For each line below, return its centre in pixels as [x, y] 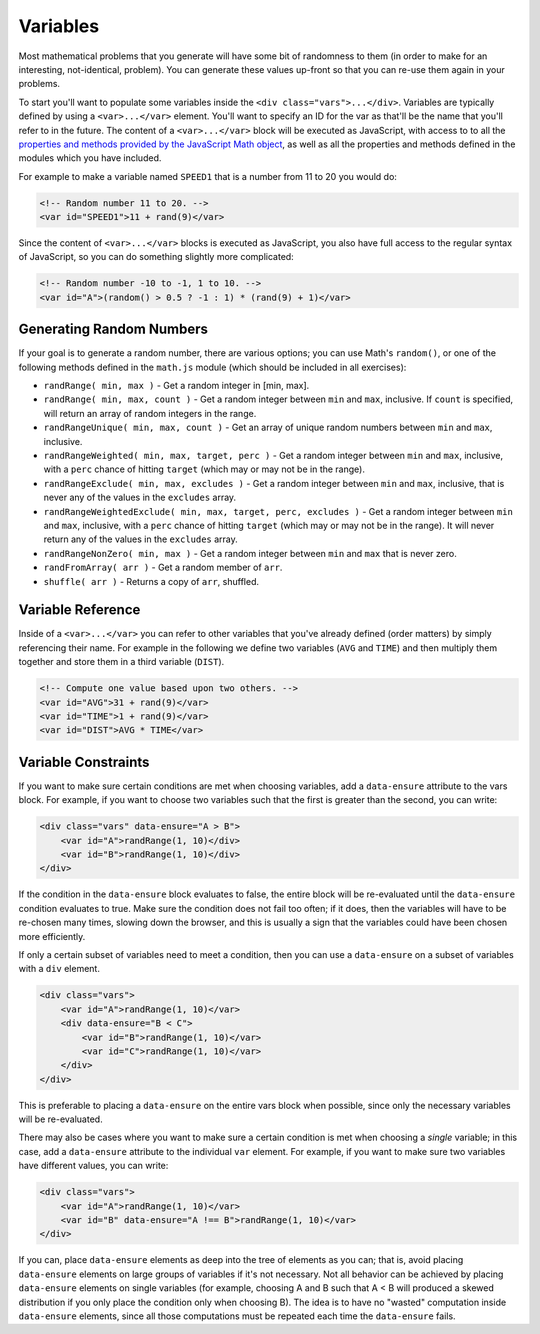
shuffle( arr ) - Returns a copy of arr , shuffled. [151, 581]
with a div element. [59, 969]
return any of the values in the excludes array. [141, 539]
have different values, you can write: [93, 1166]
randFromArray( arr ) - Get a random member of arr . [163, 567]
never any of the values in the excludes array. [140, 497]
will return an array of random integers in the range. [150, 413]
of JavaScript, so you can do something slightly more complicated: [156, 257]
